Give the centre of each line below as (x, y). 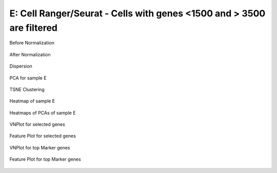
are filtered (33, 28)
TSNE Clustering (27, 89)
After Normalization (30, 54)
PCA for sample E (28, 78)
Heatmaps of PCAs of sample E (43, 113)
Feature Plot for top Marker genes (45, 159)
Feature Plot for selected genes (43, 136)
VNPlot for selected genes (37, 124)
